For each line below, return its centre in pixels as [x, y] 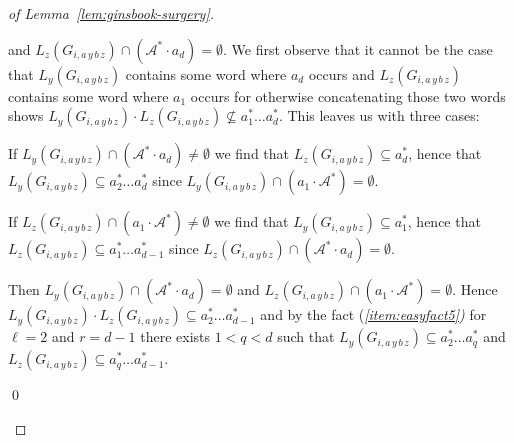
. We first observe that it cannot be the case [358, 48]
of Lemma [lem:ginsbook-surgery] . [111, 13]
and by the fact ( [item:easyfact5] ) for [373, 314]
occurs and [341, 73]
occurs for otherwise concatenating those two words [348, 95]
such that [306, 336]
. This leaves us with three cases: [379, 115]
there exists [175, 336]
